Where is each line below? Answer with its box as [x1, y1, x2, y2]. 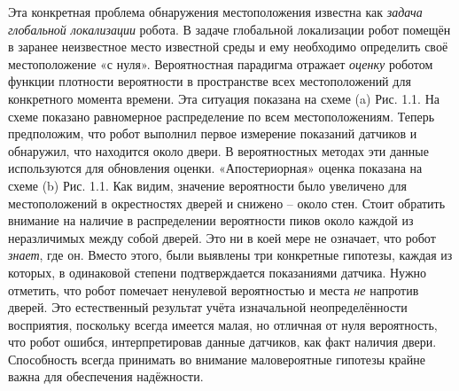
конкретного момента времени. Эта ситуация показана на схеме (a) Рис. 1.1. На [8, 89, 440, 107]
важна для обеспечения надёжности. [8, 367, 204, 386]
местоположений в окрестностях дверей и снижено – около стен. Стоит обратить [8, 193, 446, 212]
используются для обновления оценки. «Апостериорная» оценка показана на [8, 159, 423, 177]
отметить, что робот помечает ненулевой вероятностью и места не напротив [8, 280, 419, 299]
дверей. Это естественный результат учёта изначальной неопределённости [8, 298, 408, 317]
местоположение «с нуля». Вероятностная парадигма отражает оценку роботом [8, 54, 433, 73]
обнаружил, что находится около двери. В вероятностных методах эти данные [8, 141, 429, 160]
